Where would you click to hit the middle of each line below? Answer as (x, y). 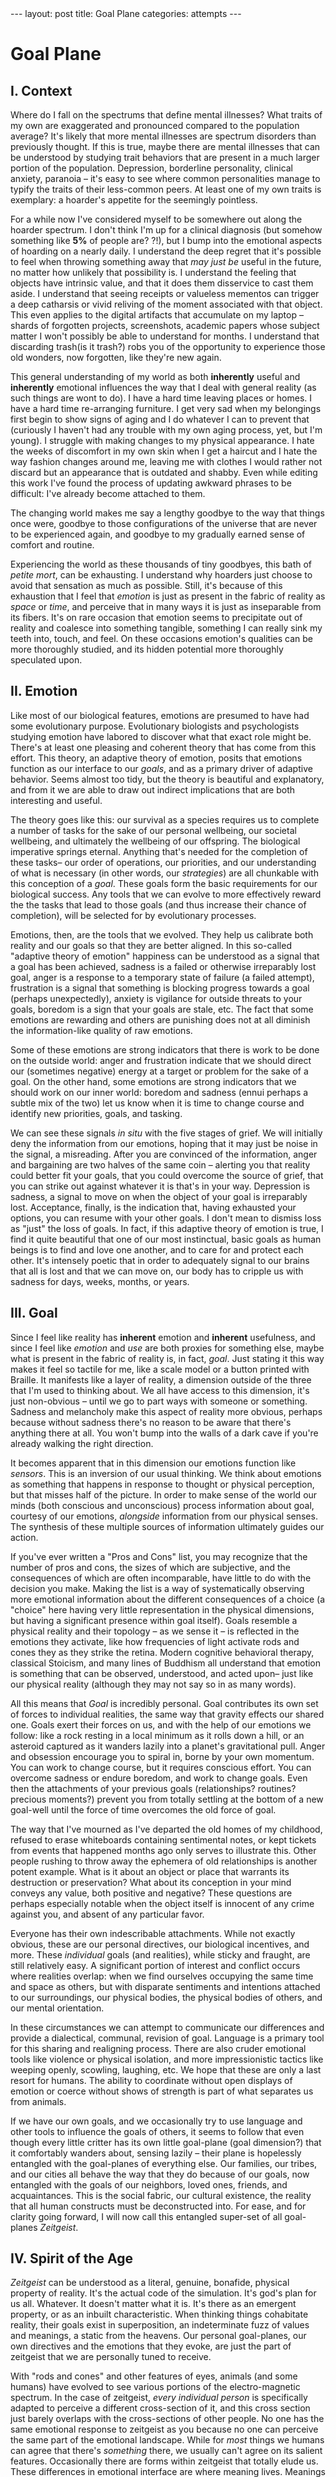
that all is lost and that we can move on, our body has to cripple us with (157, 1271)
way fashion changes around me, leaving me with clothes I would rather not (166, 461)
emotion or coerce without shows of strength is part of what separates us (162, 2091)
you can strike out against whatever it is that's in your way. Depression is (160, 1186)
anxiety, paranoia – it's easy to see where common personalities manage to (165, 178)
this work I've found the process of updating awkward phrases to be (151, 483)
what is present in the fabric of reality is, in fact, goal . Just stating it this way (167, 1358)
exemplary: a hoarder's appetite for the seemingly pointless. (134, 200)
